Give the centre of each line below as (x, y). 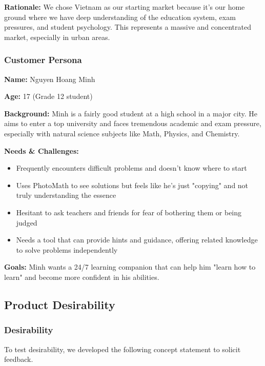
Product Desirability (60, 304)
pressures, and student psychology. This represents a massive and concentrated (128, 27)
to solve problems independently (67, 249)
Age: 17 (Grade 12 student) (48, 96)
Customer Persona (43, 60)
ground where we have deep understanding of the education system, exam (120, 17)
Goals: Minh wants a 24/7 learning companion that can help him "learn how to (130, 267)
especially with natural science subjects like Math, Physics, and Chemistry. (122, 133)
